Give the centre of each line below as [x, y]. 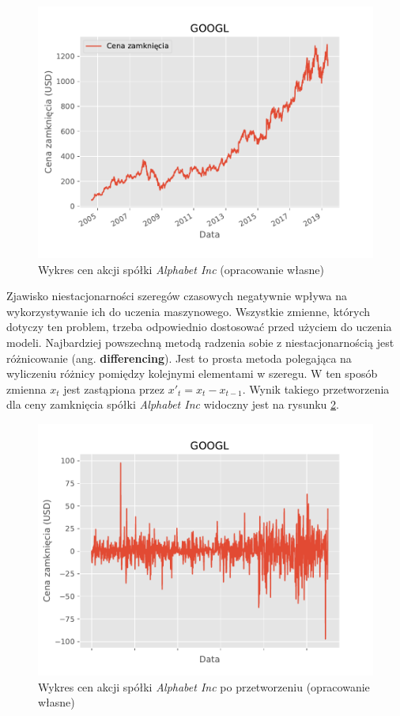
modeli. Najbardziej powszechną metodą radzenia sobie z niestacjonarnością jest [200, 342]
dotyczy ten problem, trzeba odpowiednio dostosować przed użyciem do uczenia [199, 327]
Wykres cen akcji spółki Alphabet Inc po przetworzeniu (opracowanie [204, 686]
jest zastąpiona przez [114, 388]
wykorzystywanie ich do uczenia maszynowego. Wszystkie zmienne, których [188, 311]
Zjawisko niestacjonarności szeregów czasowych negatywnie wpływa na [177, 296]
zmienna [26, 388]
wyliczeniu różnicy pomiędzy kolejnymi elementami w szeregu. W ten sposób [192, 373]
